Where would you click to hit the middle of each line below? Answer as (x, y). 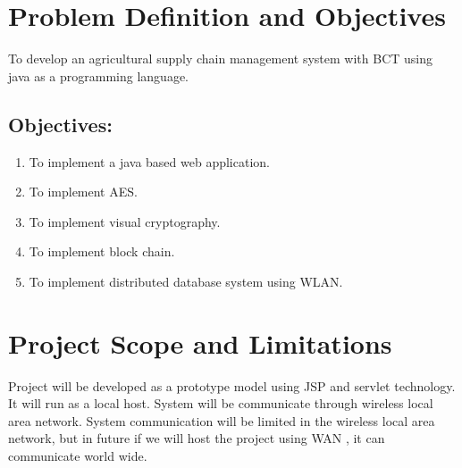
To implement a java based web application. (149, 161)
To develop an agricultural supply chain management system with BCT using (221, 58)
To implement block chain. (102, 251)
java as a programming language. (98, 75)
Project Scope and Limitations (200, 343)
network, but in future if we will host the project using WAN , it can (197, 438)
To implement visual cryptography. (125, 221)
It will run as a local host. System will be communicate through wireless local (221, 403)
